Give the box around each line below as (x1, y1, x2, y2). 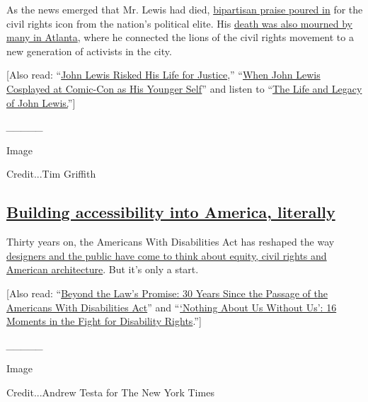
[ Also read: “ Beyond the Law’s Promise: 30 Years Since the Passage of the (6, 285, 328, 300)
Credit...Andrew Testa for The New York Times (6, 384, 214, 399)
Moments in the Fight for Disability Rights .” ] (6, 314, 202, 328)
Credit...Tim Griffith (6, 166, 96, 181)
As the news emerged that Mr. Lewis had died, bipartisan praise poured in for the (6, 2, 363, 16)
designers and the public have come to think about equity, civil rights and (6, 248, 327, 263)
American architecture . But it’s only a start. (6, 262, 199, 277)
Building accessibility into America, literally (6, 201, 335, 223)
